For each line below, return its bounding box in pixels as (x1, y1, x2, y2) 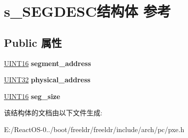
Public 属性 (4, 34, 62, 50)
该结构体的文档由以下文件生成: (4, 107, 102, 118)
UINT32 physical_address (4, 74, 91, 85)
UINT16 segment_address (4, 58, 91, 68)
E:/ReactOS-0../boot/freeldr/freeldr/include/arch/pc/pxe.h (4, 124, 185, 134)
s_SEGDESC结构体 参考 (4, 1, 171, 21)
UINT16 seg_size (4, 91, 61, 101)
